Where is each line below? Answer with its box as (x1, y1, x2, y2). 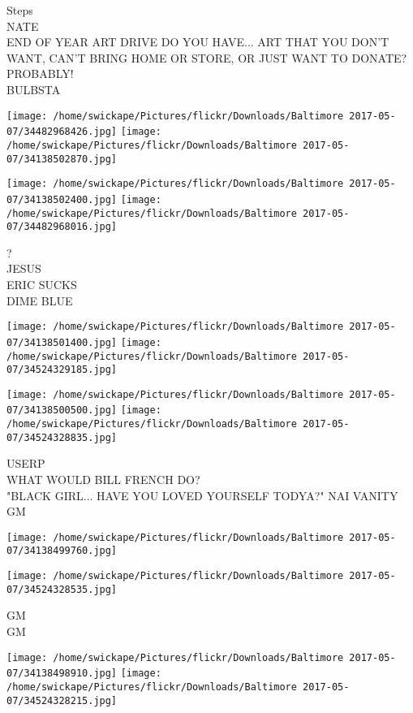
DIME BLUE (6, 292, 73, 309)
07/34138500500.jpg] (6, 404, 118, 417)
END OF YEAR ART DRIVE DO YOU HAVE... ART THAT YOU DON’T (6, 33, 389, 50)
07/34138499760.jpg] (6, 545, 118, 557)
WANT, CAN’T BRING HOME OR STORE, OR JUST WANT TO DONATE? (6, 49, 407, 66)
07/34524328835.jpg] (6, 431, 118, 443)
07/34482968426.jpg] (6, 126, 118, 138)
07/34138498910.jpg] (6, 668, 118, 680)
